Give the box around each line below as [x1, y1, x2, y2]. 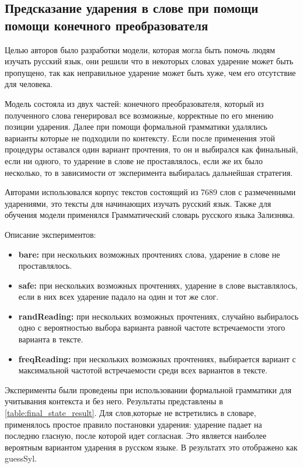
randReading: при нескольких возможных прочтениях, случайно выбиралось [18, 310, 299, 322]
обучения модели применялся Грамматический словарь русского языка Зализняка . [5, 209, 295, 221]
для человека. [5, 78, 53, 90]
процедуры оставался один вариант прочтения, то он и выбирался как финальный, [5, 143, 298, 155]
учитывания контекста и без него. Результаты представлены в [5, 395, 223, 407]
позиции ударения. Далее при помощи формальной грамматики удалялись [5, 120, 267, 133]
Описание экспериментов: [5, 228, 96, 240]
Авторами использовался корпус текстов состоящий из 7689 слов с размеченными [5, 186, 296, 198]
